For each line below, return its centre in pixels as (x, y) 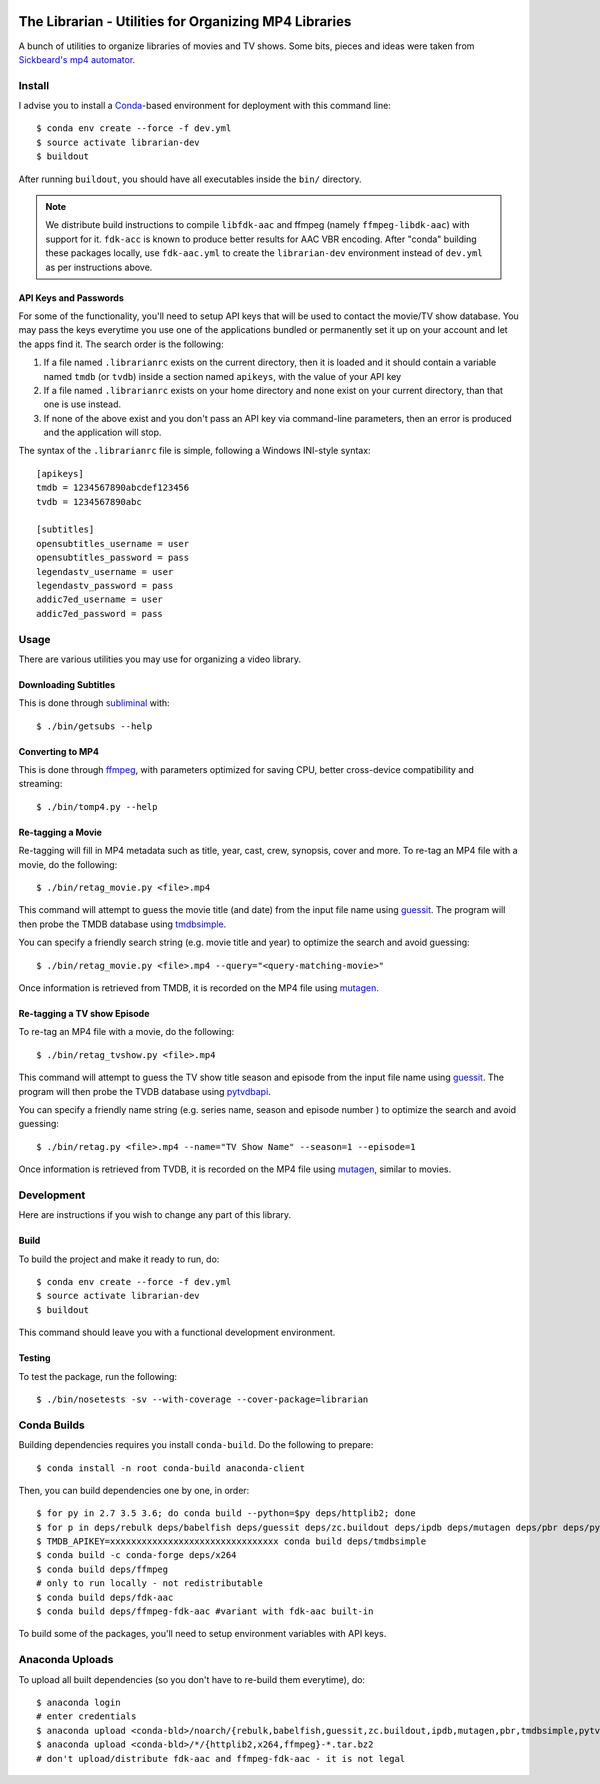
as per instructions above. (99, 267)
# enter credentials (86, 1716)
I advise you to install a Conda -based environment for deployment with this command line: (205, 106)
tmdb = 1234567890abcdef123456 (113, 488)
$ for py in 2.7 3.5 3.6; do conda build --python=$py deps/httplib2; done (226, 1513)
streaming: (40, 784)
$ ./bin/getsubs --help (94, 726)
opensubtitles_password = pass (113, 558)
